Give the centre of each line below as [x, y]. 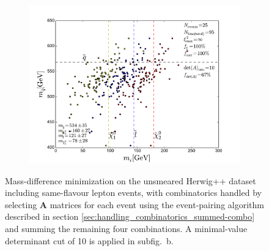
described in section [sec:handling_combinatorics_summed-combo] [130, 216]
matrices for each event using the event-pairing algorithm [157, 204]
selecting [21, 204]
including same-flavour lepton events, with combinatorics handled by [133, 193]
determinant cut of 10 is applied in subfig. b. [89, 240]
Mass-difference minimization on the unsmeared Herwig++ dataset [131, 180]
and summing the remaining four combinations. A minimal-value [126, 228]
